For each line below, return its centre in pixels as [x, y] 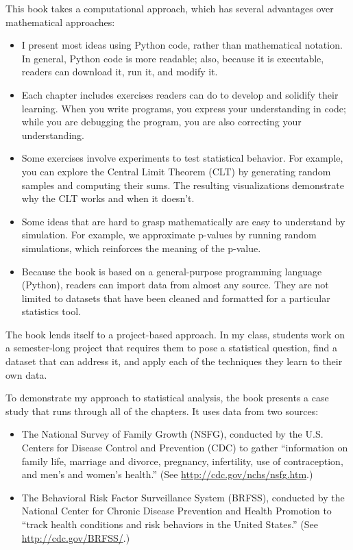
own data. [26, 374]
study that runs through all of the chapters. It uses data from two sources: [162, 411]
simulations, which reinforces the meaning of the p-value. [141, 248]
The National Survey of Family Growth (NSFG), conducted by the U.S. [172, 434]
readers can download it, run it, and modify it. [120, 72]
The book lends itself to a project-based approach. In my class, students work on [175, 334]
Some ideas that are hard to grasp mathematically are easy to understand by [183, 221]
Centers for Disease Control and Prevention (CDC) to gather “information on [185, 448]
